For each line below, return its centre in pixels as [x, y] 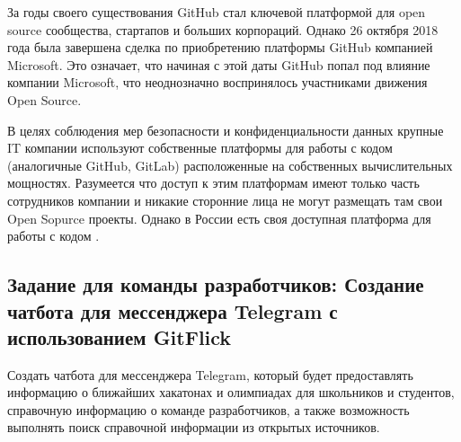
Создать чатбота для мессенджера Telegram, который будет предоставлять [210, 374]
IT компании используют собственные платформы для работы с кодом [200, 148]
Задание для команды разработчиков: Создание [216, 284]
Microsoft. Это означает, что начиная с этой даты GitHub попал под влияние [219, 64]
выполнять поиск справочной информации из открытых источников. [194, 427]
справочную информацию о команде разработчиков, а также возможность [208, 409]
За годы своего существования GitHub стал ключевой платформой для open [217, 12]
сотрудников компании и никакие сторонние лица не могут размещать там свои [225, 200]
